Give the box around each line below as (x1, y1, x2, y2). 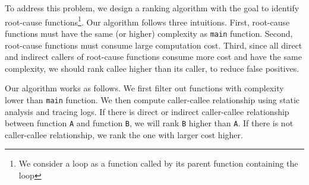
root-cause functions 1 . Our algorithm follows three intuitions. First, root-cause (5, 14, 290, 28)
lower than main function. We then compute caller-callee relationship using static (5, 93, 300, 106)
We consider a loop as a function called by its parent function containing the (18, 157, 298, 170)
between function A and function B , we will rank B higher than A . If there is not (5, 117, 294, 129)
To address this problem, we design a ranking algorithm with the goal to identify (5, 2, 299, 14)
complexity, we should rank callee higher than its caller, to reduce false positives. (5, 62, 299, 74)
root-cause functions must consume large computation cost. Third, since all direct (5, 39, 302, 51)
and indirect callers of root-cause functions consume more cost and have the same (5, 50, 302, 63)
